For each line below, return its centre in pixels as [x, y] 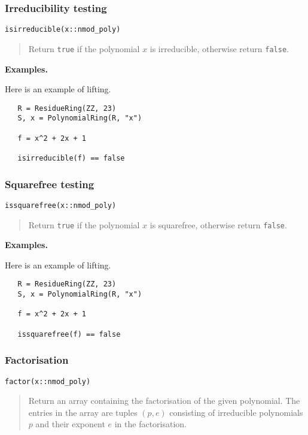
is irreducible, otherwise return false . [219, 48]
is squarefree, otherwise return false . [218, 224]
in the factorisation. [151, 424]
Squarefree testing [50, 184]
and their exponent [70, 424]
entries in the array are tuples [83, 412]
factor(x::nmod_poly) [48, 381]
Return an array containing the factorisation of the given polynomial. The [164, 401]
